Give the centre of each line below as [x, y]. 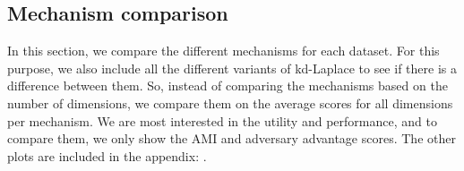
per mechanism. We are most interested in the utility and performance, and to [222, 120]
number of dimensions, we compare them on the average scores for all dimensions [230, 103]
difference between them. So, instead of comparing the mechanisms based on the [228, 85]
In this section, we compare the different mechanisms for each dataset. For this [223, 51]
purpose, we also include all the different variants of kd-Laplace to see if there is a [232, 68]
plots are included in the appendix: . [107, 155]
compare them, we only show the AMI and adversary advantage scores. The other [232, 138]
